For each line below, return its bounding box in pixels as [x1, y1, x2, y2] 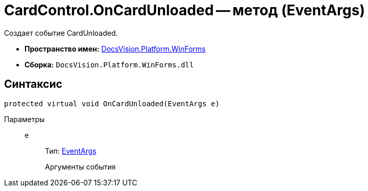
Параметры [4, 114, 45, 124]
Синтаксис [4, 78, 62, 91]
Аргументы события [45, 162, 116, 171]
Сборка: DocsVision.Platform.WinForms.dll [25, 60, 194, 69]
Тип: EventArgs [45, 146, 97, 155]
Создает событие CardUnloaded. [4, 28, 118, 37]
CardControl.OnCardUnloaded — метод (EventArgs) [4, 2, 365, 19]
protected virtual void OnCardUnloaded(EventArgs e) [4, 99, 220, 108]
